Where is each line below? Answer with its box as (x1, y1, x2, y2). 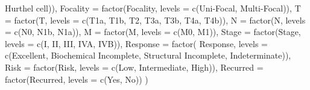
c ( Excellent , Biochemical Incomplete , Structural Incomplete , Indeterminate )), (5, 49, 291, 62)
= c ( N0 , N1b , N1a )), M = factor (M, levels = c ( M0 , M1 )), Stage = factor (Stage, (5, 25, 301, 38)
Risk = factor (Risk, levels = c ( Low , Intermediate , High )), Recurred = (5, 60, 264, 73)
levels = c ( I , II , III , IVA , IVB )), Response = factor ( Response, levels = (5, 37, 268, 50)
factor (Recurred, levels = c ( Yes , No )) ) (5, 72, 148, 85)
